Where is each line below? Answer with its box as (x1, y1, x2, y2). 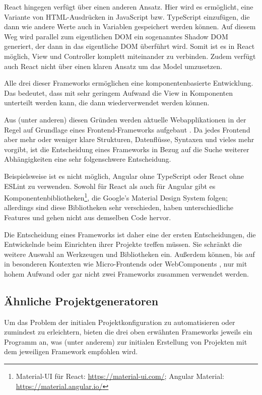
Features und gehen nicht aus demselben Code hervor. (4, 212, 171, 222)
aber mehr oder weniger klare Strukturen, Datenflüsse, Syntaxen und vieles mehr (4, 134, 254, 145)
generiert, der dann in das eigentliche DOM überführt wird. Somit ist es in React (4, 41, 255, 51)
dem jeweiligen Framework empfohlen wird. (4, 346, 138, 357)
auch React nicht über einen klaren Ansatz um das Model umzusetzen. (4, 60, 222, 71)
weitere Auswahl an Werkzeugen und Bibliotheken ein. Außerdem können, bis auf (4, 248, 255, 259)
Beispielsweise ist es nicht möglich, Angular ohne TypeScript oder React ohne (4, 170, 244, 181)
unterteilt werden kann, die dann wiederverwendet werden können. (4, 97, 210, 108)
